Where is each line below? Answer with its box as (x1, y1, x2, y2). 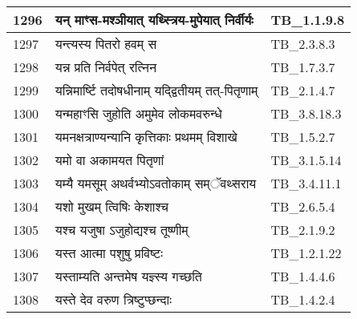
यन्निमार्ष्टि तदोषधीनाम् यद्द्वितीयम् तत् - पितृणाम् (55, 81, 258, 99)
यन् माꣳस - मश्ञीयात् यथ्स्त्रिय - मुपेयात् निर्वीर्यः (55, 10, 254, 29)
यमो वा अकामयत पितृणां (55, 151, 164, 169)
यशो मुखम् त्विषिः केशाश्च (55, 197, 168, 216)
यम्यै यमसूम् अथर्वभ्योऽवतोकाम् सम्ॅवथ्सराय (55, 174, 257, 192)
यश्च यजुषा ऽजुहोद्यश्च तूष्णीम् (55, 220, 189, 239)
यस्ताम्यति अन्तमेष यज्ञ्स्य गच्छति (55, 267, 202, 285)
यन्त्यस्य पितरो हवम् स (55, 34, 157, 53)
